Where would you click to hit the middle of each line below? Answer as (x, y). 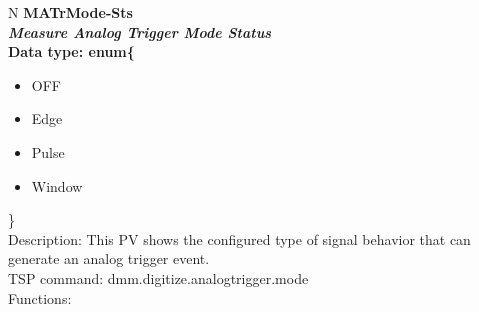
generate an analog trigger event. (109, 258)
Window (57, 185)
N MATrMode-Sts (70, 12)
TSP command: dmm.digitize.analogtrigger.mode (158, 277)
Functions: (40, 297)
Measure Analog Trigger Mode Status (140, 31)
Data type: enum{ (71, 51)
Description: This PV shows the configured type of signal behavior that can (239, 238)
